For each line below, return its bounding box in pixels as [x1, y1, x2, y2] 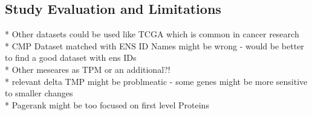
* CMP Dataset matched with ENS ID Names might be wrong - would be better [5, 39, 304, 52]
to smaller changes [5, 87, 73, 99]
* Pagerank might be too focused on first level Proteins [5, 98, 209, 111]
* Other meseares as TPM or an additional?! [5, 63, 171, 75]
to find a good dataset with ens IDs [5, 51, 137, 64]
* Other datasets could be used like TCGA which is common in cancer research [5, 28, 299, 40]
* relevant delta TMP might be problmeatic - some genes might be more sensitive [5, 75, 308, 87]
